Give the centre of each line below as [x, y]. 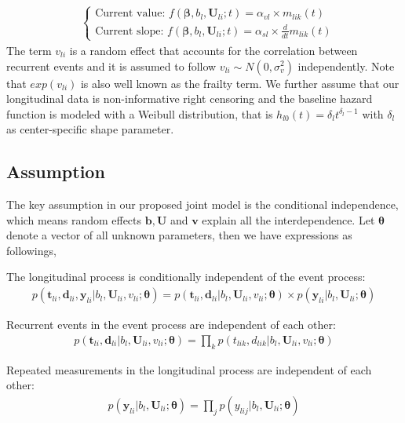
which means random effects [74, 219]
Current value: [130, 14]
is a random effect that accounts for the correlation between [213, 50]
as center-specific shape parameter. [90, 129]
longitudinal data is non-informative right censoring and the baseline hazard [190, 98]
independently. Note [346, 66]
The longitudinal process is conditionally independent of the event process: [186, 277]
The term [29, 50]
